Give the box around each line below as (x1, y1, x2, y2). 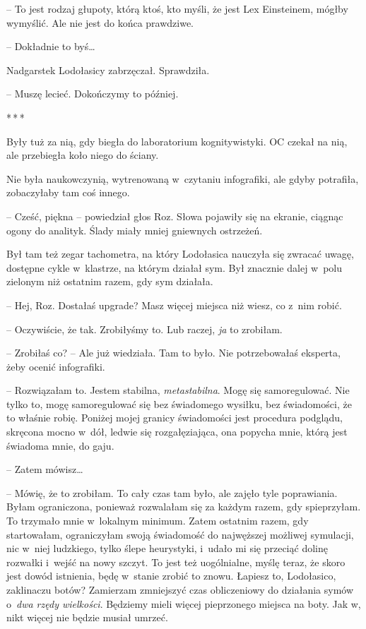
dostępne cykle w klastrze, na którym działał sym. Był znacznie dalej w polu (6, 260, 343, 275)
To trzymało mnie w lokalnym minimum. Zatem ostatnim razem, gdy (6, 513, 309, 528)
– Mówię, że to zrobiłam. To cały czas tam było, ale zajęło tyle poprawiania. (6, 485, 338, 500)
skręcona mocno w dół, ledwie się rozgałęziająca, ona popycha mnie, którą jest (6, 424, 348, 439)
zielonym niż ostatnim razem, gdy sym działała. (6, 274, 213, 289)
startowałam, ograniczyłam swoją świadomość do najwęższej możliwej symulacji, (6, 527, 354, 541)
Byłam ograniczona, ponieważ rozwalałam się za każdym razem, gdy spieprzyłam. (6, 499, 361, 514)
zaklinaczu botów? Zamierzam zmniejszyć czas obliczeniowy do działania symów (6, 582, 354, 597)
